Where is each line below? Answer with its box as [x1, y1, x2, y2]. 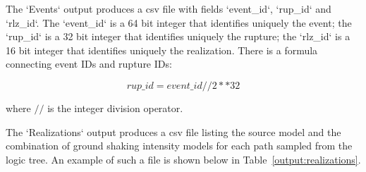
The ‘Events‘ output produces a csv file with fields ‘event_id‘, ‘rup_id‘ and [6, 1, 331, 16]
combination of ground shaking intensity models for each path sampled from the [6, 138, 353, 153]
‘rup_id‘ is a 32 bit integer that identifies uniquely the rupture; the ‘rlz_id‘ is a [6, 29, 350, 44]
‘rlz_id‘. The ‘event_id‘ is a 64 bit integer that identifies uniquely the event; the [6, 15, 352, 30]
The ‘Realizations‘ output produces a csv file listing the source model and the [6, 124, 341, 139]
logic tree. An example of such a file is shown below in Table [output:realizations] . [6, 152, 361, 166]
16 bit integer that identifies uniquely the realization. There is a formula [6, 42, 318, 57]
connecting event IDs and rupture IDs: [6, 56, 172, 71]
